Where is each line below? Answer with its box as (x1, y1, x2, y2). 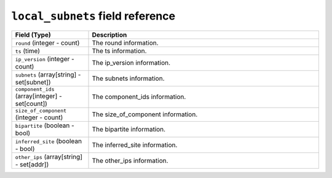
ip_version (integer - (15, 54, 75, 63)
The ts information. (92, 46, 147, 55)
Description (92, 31, 127, 39)
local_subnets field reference (11, 9, 175, 23)
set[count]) (15, 99, 47, 108)
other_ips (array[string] (15, 152, 83, 161)
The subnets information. (92, 74, 165, 83)
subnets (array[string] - (15, 70, 81, 79)
